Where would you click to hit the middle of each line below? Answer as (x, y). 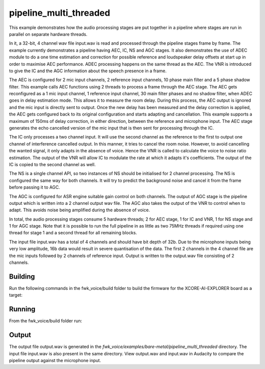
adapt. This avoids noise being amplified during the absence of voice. (79, 210)
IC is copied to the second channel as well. (52, 164)
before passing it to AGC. (35, 187)
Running (22, 309)
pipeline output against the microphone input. (55, 360)
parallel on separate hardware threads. (48, 34)
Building (22, 276)
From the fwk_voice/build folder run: (46, 321)
